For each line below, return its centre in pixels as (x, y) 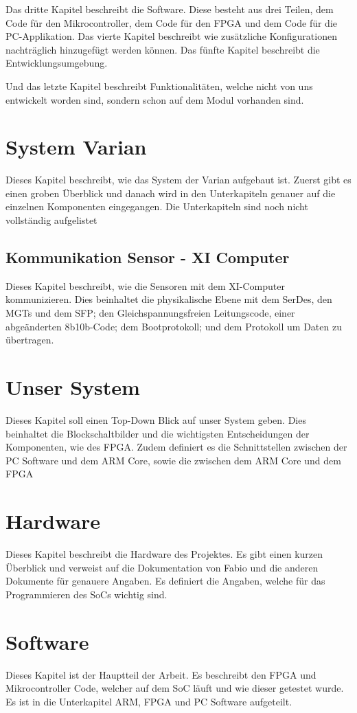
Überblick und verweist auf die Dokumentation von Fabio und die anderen (162, 567)
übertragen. (30, 340)
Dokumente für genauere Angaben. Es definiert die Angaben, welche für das (165, 581)
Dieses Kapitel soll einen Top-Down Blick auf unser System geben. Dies (156, 419)
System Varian (76, 147)
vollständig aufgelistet (51, 220)
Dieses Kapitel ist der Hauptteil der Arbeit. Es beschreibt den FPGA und (161, 674)
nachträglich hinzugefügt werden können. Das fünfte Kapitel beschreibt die (163, 49)
